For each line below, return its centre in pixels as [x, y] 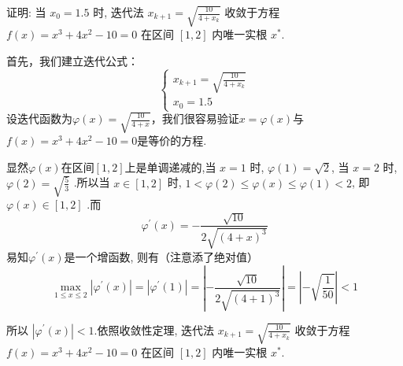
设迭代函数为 [39, 118]
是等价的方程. [172, 140]
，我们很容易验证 [195, 118]
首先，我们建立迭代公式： [72, 60]
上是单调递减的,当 [170, 166]
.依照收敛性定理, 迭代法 [154, 329]
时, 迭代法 [118, 12]
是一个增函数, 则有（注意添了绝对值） [161, 256]
